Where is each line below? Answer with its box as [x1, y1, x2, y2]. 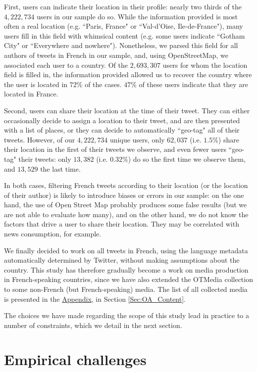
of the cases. [85, 79, 122, 89]
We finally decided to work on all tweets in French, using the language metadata [4, 245, 248, 255]
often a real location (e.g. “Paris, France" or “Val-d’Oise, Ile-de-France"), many [4, 21, 243, 31]
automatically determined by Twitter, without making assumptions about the [4, 255, 240, 265]
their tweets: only [18, 153, 71, 164]
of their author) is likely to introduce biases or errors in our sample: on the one [4, 189, 244, 200]
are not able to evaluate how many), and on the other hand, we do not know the [4, 209, 249, 219]
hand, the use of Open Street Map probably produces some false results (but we [4, 199, 247, 210]
